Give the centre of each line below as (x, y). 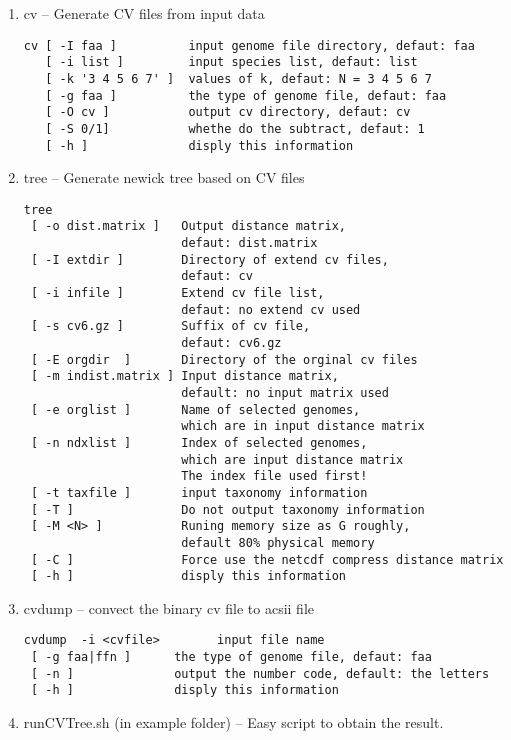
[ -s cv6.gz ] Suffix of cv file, (170, 326)
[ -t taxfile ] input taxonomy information (199, 492)
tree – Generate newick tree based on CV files (164, 177)
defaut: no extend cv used (271, 309)
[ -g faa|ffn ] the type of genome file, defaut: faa (231, 657)
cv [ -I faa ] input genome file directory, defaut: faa (249, 45)
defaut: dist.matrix (249, 243)
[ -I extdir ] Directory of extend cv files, (209, 259)
